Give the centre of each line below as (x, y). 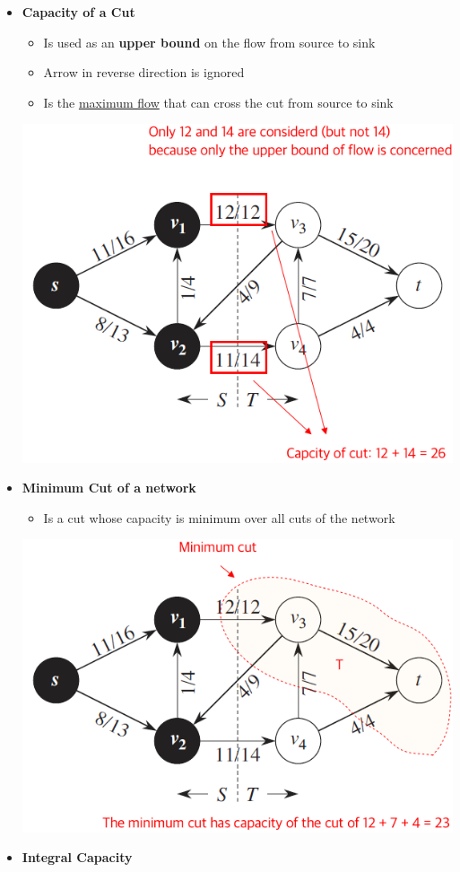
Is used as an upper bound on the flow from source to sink (209, 42)
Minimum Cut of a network (109, 488)
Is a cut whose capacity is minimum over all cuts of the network (219, 517)
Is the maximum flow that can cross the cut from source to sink (218, 102)
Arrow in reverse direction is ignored (144, 72)
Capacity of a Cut (78, 12)
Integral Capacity (77, 857)
